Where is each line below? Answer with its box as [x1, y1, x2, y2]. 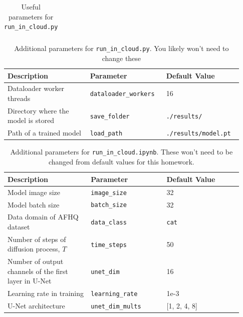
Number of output [8, 256, 64, 266]
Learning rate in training [8, 288, 84, 298]
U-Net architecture [8, 300, 65, 311]
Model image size [8, 186, 61, 197]
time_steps [91, 241, 127, 248]
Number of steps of [8, 233, 66, 244]
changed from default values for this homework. [48, 156, 194, 167]
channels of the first [8, 265, 68, 276]
